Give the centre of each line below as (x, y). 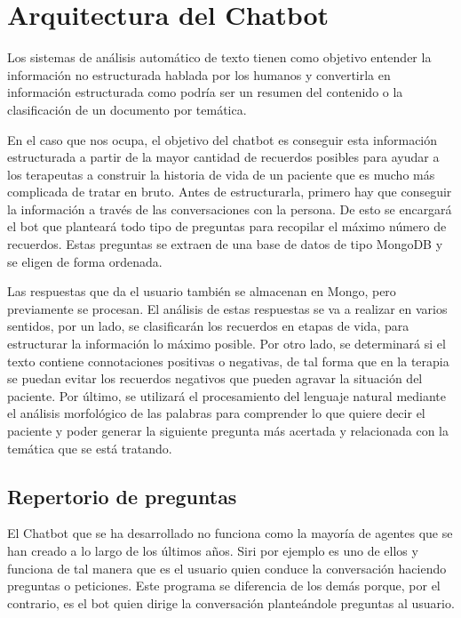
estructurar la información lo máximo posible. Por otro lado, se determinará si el (227, 344)
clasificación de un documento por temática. (127, 109)
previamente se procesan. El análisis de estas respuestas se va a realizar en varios (227, 308)
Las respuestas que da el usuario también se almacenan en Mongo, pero (202, 291)
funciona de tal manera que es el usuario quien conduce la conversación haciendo (227, 568)
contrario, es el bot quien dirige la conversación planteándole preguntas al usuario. (231, 602)
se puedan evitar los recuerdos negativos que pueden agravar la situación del (215, 378)
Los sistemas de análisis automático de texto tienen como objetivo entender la (219, 57)
